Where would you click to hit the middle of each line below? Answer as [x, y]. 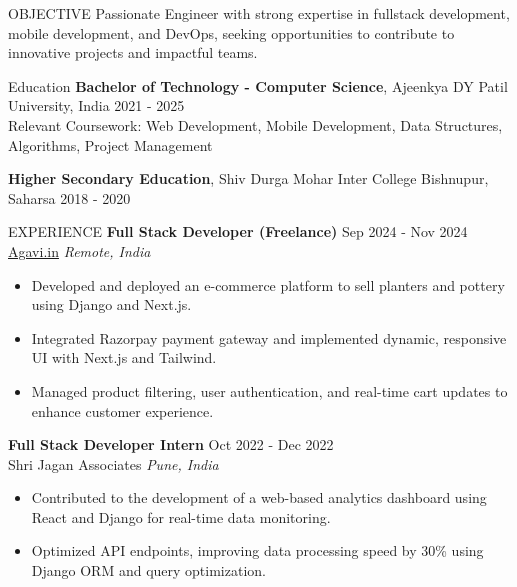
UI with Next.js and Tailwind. [124, 357]
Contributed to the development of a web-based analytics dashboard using [259, 497]
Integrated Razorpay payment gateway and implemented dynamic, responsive [269, 337]
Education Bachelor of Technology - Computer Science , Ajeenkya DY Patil [258, 85]
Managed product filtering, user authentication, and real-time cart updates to [269, 390]
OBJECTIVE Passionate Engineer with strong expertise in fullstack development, [259, 13]
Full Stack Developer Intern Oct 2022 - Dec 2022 [171, 444]
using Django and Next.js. [111, 304]
